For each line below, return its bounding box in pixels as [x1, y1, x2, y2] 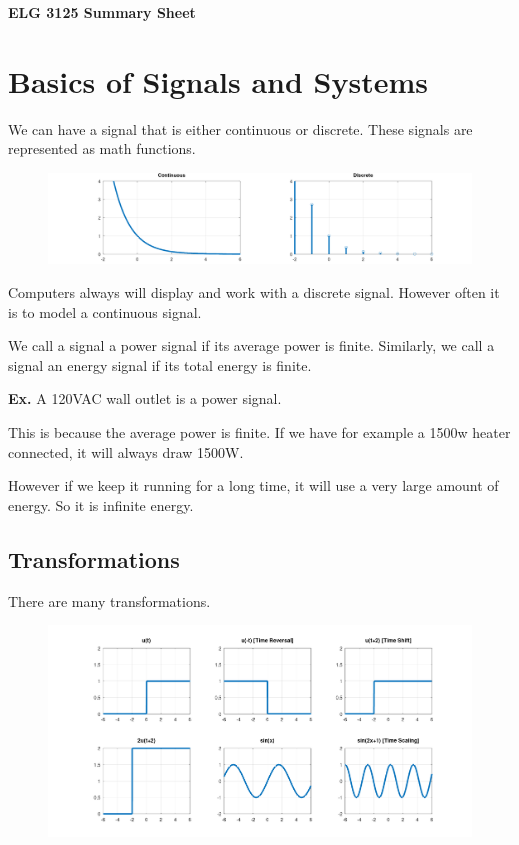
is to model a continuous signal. [8, 301, 202, 322]
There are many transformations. [8, 590, 211, 611]
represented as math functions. [8, 138, 196, 159]
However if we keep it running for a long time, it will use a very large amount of [8, 475, 499, 496]
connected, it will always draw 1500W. [8, 441, 244, 462]
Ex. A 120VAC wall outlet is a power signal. [8, 388, 282, 409]
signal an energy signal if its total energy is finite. [8, 354, 312, 375]
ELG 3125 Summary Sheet [8, 2, 196, 22]
